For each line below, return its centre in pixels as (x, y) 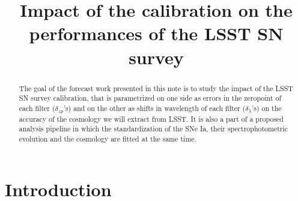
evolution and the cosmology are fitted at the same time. (108, 139)
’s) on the (266, 108)
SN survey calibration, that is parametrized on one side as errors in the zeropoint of (150, 98)
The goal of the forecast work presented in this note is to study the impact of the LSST (156, 88)
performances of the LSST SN (156, 33)
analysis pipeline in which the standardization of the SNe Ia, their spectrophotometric (154, 129)
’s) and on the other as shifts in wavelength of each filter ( (154, 108)
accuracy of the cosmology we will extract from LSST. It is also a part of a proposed (151, 118)
